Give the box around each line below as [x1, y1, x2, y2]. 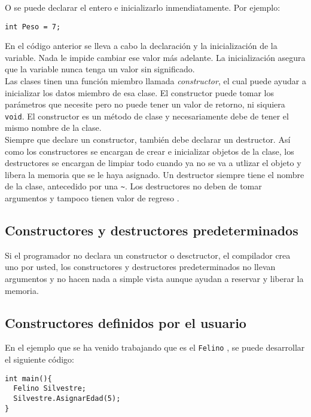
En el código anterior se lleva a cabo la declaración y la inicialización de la [5, 39, 278, 52]
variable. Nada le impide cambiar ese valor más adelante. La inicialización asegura [5, 51, 306, 63]
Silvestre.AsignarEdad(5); [13, 394, 121, 403]
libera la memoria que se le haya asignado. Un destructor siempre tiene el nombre [5, 168, 304, 180]
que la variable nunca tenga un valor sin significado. [5, 63, 195, 75]
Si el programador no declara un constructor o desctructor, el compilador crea [5, 249, 291, 261]
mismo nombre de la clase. [5, 121, 102, 134]
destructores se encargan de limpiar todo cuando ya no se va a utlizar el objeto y [5, 157, 301, 169]
